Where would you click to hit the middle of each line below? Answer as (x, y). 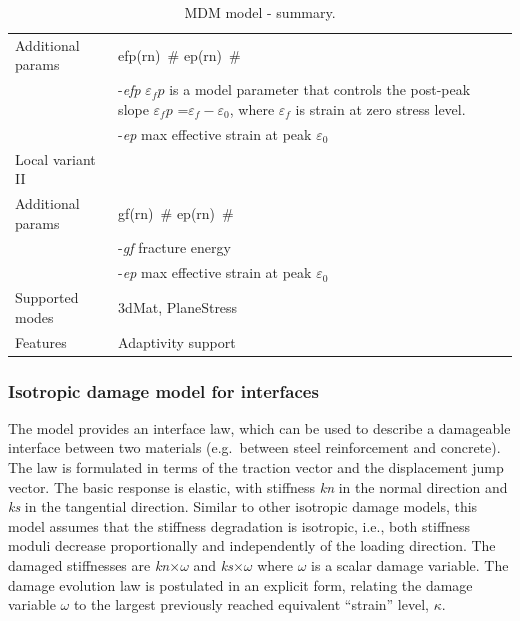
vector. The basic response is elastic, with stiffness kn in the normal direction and (258, 486)
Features (41, 341)
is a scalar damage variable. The (410, 565)
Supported (47, 297)
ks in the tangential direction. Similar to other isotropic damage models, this (243, 506)
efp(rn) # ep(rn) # (179, 54)
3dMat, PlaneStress (178, 306)
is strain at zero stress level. (380, 108)
